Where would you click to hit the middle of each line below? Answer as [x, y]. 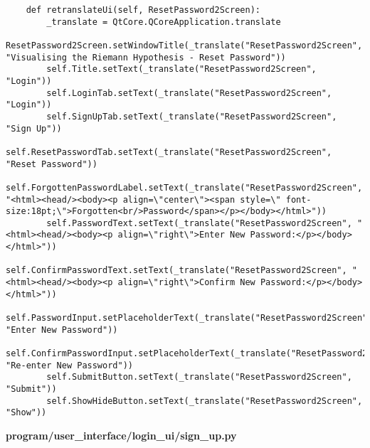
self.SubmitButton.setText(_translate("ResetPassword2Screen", [199, 377]
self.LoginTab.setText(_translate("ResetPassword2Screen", [189, 93]
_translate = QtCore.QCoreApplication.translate [164, 22]
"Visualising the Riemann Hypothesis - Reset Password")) [146, 57]
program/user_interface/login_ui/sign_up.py [121, 435]
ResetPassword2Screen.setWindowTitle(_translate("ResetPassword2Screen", [184, 45]
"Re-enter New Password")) [69, 365]
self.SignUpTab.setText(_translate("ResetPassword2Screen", [192, 116]
